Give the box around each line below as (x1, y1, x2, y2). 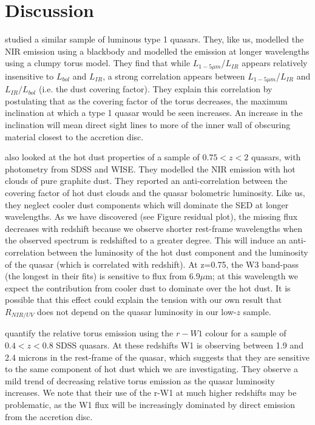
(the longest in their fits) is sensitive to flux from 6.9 (5, 270, 200, 282)
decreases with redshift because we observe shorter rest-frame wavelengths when (5, 222, 303, 234)
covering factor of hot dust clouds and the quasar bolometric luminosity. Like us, (5, 186, 305, 199)
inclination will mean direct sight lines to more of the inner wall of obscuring (5, 118, 291, 131)
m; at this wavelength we (205, 270, 299, 282)
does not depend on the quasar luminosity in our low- (37, 305, 237, 318)
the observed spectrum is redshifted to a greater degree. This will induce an (5, 234, 286, 246)
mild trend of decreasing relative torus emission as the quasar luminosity (5, 374, 275, 387)
